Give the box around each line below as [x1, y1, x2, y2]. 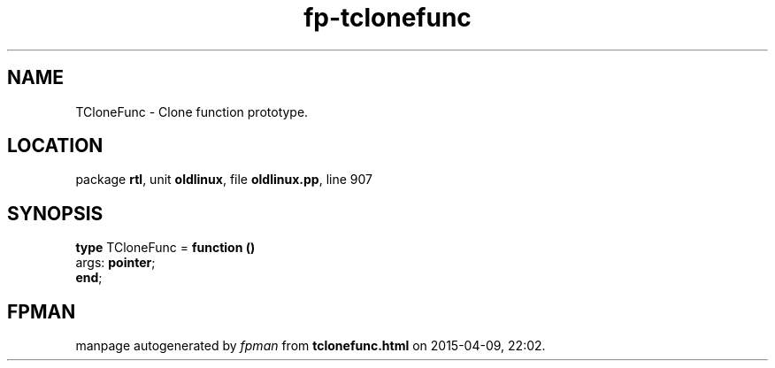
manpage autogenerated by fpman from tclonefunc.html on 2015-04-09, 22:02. [75, 338, 546, 354]
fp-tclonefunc [303, 3, 472, 33]
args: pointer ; [75, 255, 156, 271]
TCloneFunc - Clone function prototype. [75, 103, 309, 119]
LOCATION [7, 134, 104, 157]
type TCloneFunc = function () [75, 240, 256, 256]
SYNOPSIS [7, 202, 104, 225]
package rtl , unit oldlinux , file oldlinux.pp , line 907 [75, 172, 372, 188]
